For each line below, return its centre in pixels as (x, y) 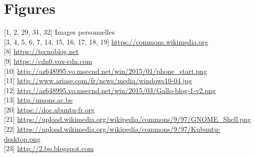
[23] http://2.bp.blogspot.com (49, 148)
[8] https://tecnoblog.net (41, 51)
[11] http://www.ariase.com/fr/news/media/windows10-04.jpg (98, 80)
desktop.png (22, 138)
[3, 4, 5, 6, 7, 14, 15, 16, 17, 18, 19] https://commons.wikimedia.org (106, 41)
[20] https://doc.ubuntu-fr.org (50, 109)
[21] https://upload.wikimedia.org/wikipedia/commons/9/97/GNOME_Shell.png (127, 119)
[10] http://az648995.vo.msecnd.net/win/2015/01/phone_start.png (106, 71)
